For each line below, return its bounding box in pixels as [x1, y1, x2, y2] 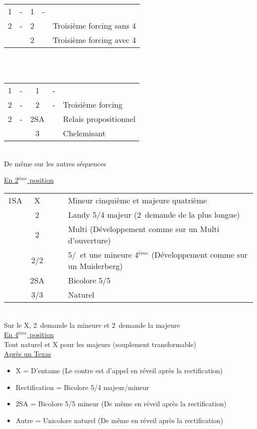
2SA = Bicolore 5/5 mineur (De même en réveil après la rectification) [15, 398, 227, 409]
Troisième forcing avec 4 [52, 34, 136, 45]
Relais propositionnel [63, 113, 136, 125]
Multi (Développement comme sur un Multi [68, 223, 219, 234]
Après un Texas [4, 349, 51, 359]
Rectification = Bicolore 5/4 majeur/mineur [15, 382, 149, 392]
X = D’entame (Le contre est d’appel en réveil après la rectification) [15, 365, 223, 375]
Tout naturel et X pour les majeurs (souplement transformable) [4, 339, 197, 349]
